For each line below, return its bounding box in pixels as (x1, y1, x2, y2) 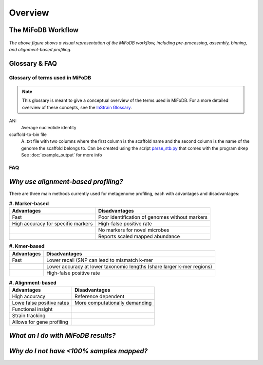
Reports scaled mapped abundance (98, 233, 180, 240)
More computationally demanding (75, 300, 152, 307)
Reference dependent (75, 293, 125, 300)
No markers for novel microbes (98, 227, 169, 233)
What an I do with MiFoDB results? (9, 331, 116, 340)
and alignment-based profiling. (9, 46, 72, 52)
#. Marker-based (9, 200, 49, 207)
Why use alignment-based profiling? (9, 178, 124, 186)
